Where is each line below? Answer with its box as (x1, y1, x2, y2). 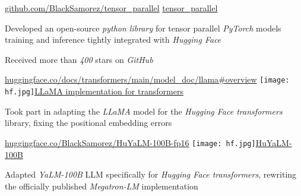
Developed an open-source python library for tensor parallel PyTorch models (5, 21, 281, 34)
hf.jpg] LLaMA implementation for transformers (5, 85, 183, 97)
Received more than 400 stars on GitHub (5, 53, 153, 65)
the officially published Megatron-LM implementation (5, 179, 198, 192)
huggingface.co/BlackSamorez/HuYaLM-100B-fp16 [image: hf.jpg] (5, 136, 256, 148)
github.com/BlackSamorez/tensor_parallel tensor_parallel (5, 2, 218, 14)
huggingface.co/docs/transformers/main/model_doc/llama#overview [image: (5, 73, 290, 86)
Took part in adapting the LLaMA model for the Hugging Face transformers (5, 105, 283, 117)
